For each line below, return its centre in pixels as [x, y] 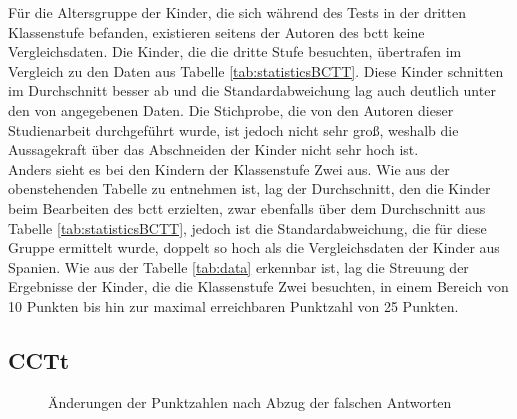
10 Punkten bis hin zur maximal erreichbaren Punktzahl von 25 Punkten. [233, 305]
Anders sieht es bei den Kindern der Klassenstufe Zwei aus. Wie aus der [229, 168]
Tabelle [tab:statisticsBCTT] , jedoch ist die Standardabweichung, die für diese [247, 227]
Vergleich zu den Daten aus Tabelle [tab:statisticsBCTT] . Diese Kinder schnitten [256, 70]
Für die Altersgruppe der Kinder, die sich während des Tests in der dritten [237, 12]
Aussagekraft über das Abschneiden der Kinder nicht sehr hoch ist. [213, 149]
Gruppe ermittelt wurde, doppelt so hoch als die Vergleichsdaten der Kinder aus [254, 247]
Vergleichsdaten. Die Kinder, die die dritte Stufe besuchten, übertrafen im [235, 51]
